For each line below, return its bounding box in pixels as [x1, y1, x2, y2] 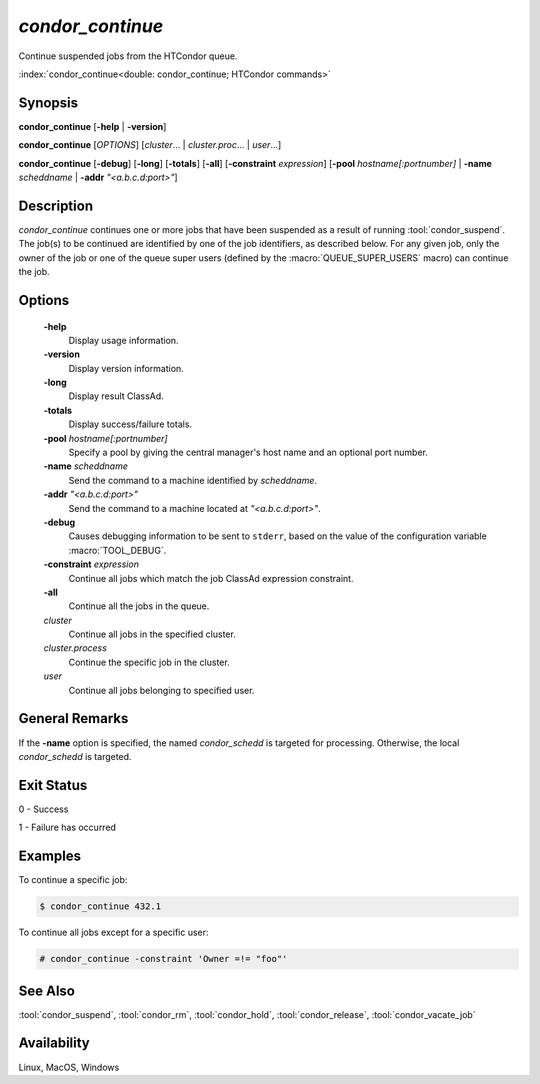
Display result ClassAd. [68, 390, 164, 402]
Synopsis [18, 94, 79, 111]
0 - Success [18, 803, 69, 815]
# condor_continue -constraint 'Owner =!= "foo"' [39, 953, 288, 965]
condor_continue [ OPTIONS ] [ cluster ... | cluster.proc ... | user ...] [18, 139, 282, 151]
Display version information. [68, 362, 184, 374]
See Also [18, 982, 75, 999]
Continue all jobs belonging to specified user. [68, 684, 255, 696]
